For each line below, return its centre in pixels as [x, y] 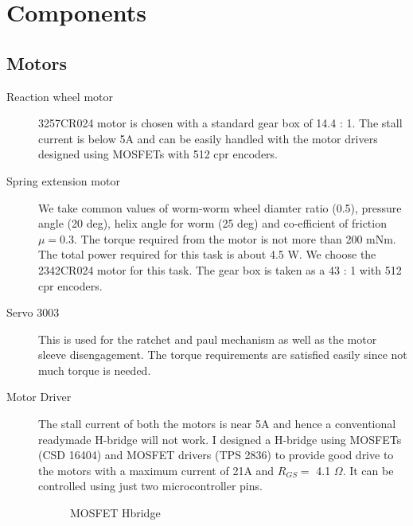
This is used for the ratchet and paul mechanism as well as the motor [208, 339]
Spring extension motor [63, 180]
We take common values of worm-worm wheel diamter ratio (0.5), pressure [220, 207]
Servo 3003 [33, 312]
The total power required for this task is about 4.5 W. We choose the [207, 254]
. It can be [368, 470]
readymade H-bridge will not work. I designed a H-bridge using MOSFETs [220, 439]
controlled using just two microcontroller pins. [150, 486]
